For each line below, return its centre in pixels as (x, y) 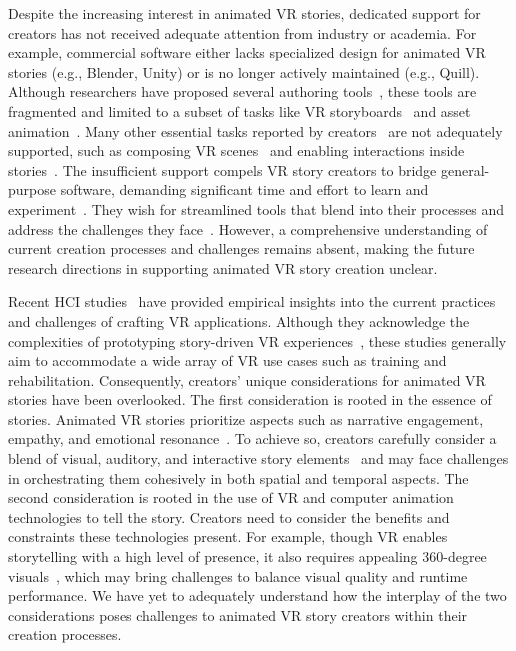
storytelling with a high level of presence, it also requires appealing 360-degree (247, 556)
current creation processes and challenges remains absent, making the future (241, 248)
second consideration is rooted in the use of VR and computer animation (231, 497)
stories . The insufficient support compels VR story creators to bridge (222, 169)
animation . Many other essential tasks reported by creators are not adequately (255, 130)
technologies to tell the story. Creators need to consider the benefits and (229, 516)
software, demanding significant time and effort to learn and (244, 189)
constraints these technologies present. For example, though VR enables (228, 536)
